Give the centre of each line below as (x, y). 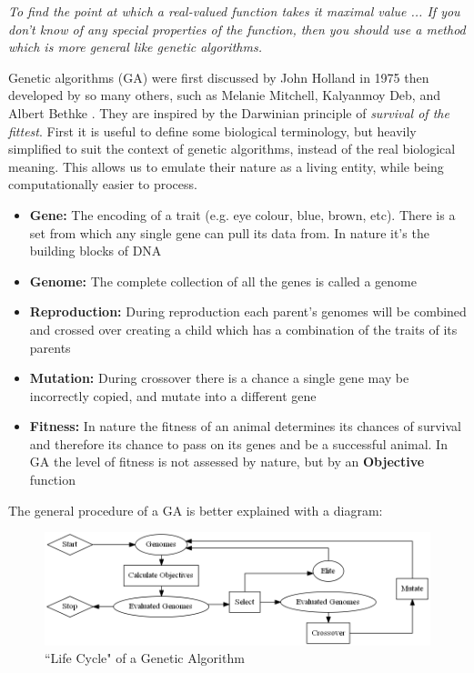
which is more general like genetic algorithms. (135, 47)
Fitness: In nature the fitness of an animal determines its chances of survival (245, 426)
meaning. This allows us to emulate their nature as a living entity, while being (226, 166)
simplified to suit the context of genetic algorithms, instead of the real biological (232, 149)
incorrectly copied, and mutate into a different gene (173, 395)
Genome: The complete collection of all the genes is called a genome (223, 281)
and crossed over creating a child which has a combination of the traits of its (243, 329)
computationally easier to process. (103, 184)
